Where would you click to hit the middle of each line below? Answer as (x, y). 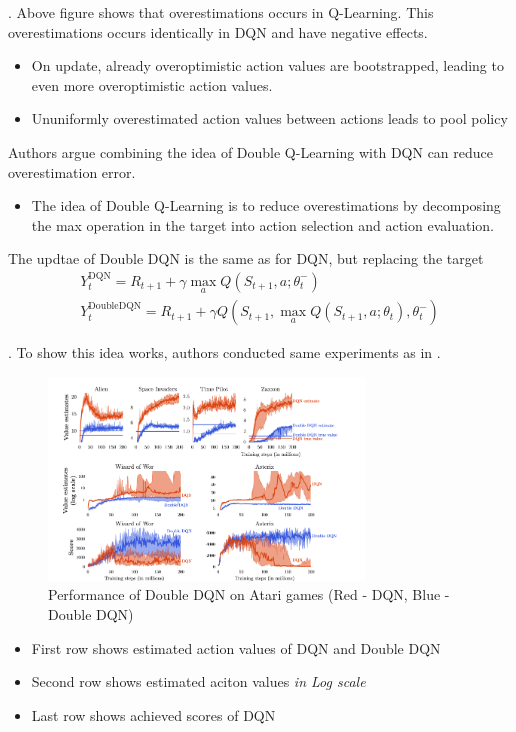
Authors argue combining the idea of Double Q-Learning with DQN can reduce (250, 151)
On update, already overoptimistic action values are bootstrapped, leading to (267, 65)
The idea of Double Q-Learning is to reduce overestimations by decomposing (266, 205)
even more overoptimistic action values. (152, 84)
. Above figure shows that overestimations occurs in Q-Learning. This (221, 12)
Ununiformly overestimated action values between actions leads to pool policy (269, 118)
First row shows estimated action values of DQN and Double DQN (236, 647)
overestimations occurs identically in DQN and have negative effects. (218, 31)
